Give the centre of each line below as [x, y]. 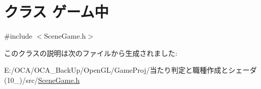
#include [18, 36]
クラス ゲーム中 [57, 11]
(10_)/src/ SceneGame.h [42, 80]
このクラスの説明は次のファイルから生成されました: [91, 53]
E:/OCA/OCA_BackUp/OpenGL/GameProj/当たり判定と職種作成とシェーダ [130, 70]
